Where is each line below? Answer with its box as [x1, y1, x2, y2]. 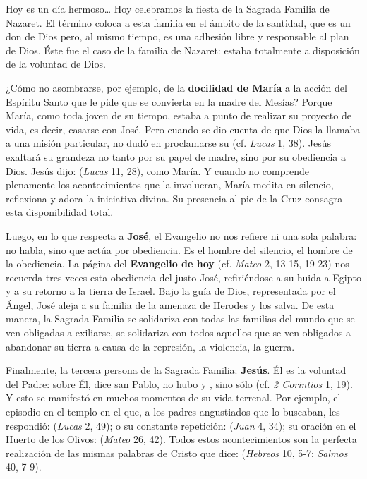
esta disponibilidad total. [6, 205, 114, 219]
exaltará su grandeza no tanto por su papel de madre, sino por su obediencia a [6, 149, 346, 164]
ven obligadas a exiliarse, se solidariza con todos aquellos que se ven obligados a [6, 325, 351, 340]
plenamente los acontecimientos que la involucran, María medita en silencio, [6, 177, 334, 192]
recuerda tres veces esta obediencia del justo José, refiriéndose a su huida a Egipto [6, 269, 361, 284]
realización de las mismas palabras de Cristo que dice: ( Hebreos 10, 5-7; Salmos [6, 445, 348, 460]
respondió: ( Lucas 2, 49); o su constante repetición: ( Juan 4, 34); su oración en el [6, 418, 356, 432]
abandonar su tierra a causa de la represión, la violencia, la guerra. [6, 339, 295, 353]
